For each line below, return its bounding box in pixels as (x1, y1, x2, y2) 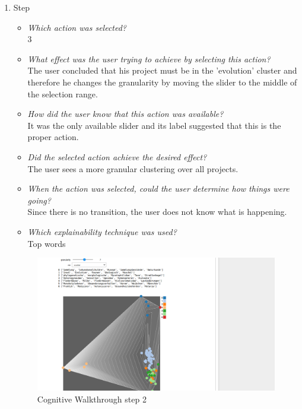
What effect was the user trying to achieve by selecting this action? (27, 52, 271, 65)
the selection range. (27, 87, 98, 100)
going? (27, 194, 51, 206)
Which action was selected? (27, 21, 126, 33)
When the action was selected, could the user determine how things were (27, 182, 290, 195)
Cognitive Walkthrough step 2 (37, 392, 147, 405)
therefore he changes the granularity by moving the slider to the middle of (27, 75, 297, 88)
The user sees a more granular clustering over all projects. (27, 162, 239, 175)
